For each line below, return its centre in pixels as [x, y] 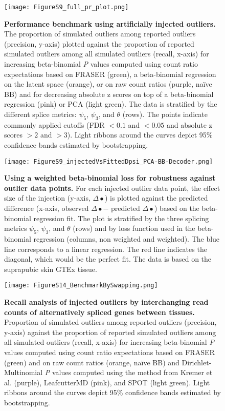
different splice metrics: [40, 114]
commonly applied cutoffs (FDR [54, 124]
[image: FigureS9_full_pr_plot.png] [66, 7]
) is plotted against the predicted [156, 198]
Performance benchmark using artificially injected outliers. [110, 23]
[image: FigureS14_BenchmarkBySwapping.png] [81, 286]
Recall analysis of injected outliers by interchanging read [106, 302]
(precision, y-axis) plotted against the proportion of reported [99, 43]
